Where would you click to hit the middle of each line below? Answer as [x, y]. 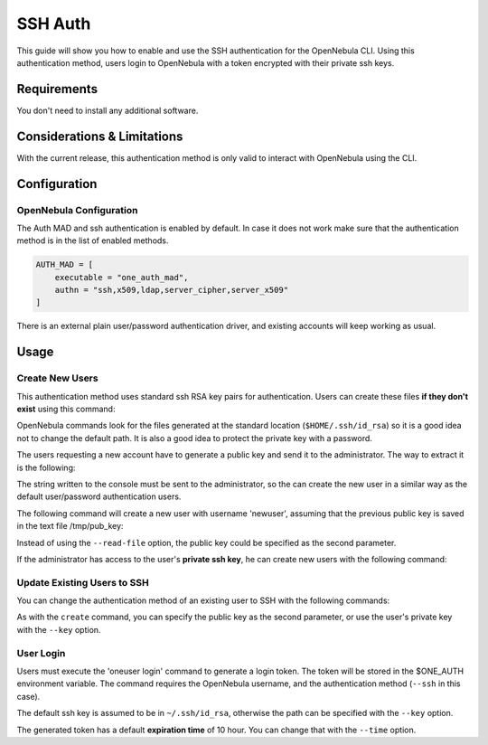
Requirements [57, 89]
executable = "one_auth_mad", [122, 277]
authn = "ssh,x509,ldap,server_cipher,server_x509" [172, 290]
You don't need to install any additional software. [108, 110]
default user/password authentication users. [99, 496]
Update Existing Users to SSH [83, 582]
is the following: [46, 467]
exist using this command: [66, 409]
